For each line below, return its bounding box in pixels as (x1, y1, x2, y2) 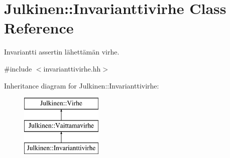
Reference (4, 17, 74, 38)
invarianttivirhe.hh (43, 63, 101, 73)
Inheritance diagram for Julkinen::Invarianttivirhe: (4, 80, 159, 90)
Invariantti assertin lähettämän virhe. (4, 46, 120, 57)
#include (4, 63, 32, 73)
